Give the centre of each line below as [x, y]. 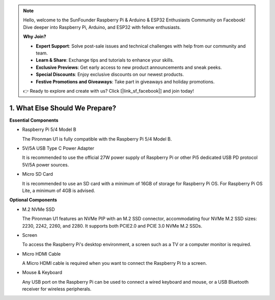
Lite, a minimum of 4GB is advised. [59, 190]
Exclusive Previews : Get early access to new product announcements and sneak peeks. [129, 67]
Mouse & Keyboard [42, 272]
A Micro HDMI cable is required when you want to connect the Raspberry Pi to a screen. [115, 263]
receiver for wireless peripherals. [57, 289]
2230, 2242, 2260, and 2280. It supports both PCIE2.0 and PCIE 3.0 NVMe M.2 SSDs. [112, 226]
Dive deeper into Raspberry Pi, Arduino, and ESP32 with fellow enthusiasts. [102, 27]
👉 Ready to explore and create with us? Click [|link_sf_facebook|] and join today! [108, 91]
